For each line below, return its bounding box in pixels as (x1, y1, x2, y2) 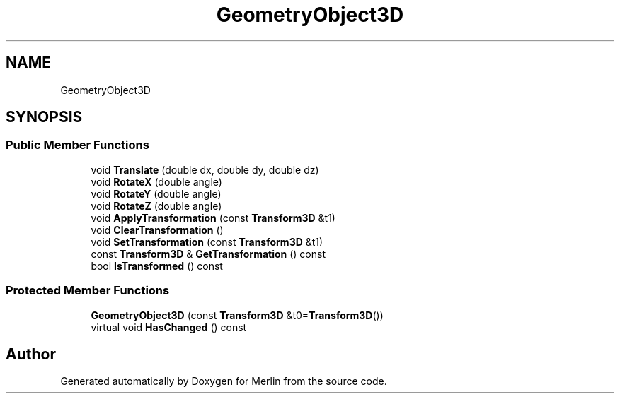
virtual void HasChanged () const (91, 321, 247, 333)
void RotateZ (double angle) (91, 199, 222, 212)
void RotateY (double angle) (91, 187, 222, 200)
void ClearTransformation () (91, 223, 224, 236)
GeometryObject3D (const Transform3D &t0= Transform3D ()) (91, 309, 384, 321)
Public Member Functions (6, 138, 149, 153)
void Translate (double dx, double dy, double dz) (91, 163, 319, 176)
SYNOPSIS (6, 108, 83, 126)
